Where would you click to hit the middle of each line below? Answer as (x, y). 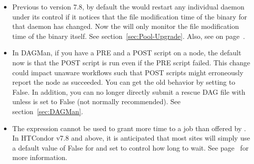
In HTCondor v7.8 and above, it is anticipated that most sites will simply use (131, 138)
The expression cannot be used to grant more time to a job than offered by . (129, 128)
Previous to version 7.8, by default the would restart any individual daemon (128, 6)
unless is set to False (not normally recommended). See (96, 101)
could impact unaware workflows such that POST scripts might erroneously (128, 72)
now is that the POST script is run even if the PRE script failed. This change (131, 62)
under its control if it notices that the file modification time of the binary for (129, 16)
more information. (40, 157)
